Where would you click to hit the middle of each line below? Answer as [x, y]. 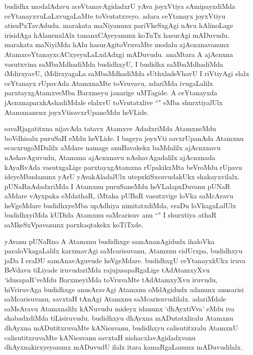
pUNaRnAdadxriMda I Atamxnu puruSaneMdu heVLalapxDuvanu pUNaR [117, 186]
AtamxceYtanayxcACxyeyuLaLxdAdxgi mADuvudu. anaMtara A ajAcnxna [119, 54]
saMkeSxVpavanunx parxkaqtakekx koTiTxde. [74, 225]
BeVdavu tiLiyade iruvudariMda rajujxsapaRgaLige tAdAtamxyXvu [107, 270]
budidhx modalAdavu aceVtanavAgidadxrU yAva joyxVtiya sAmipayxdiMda [120, 6]
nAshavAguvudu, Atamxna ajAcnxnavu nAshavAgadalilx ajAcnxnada [110, 157]
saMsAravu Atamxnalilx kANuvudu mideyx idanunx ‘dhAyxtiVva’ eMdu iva [119, 308]
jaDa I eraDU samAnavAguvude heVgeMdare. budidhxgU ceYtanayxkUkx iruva [125, 260]
